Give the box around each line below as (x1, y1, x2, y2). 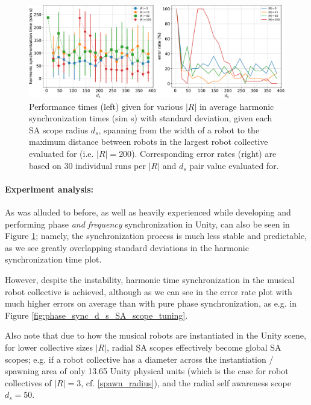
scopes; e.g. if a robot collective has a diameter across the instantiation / (5, 352, 274, 365)
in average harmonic (199, 100, 274, 112)
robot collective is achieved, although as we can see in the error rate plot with (5, 285, 292, 298)
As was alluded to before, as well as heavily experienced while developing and (5, 205, 291, 218)
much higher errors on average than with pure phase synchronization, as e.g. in (5, 297, 297, 310)
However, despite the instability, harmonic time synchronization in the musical (5, 273, 295, 285)
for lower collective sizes (5, 340, 93, 353)
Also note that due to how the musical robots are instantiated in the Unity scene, (5, 329, 306, 342)
